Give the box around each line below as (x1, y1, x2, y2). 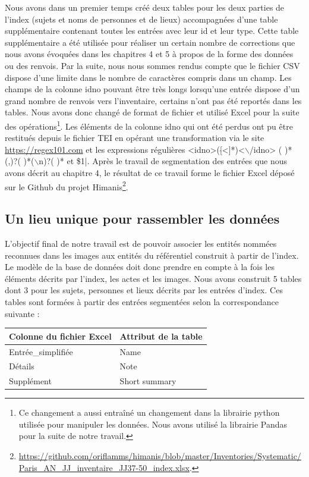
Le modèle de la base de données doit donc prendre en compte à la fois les (5, 261, 275, 273)
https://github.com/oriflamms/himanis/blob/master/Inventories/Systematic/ (18, 450, 301, 462)
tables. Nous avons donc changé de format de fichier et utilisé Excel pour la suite (5, 106, 299, 118)
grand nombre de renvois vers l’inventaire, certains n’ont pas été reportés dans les (5, 94, 302, 106)
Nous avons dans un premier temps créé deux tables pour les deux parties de (5, 1, 285, 13)
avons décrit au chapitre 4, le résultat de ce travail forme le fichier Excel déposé (5, 166, 295, 178)
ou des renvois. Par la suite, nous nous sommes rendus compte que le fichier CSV (5, 59, 300, 71)
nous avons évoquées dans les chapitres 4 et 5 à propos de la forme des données (5, 48, 294, 60)
